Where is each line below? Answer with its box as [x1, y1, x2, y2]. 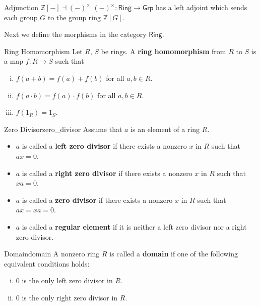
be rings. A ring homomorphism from [101, 46, 226, 56]
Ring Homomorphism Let [4, 46, 83, 56]
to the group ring [47, 12, 101, 22]
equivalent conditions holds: [4, 258, 90, 269]
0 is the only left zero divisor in [16, 275, 113, 286]
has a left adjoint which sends [155, 2, 247, 12]
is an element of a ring [131, 123, 200, 134]
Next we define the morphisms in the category [4, 29, 147, 39]
